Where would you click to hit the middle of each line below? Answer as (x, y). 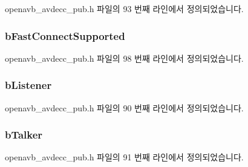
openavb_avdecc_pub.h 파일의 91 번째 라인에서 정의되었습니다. (124, 157)
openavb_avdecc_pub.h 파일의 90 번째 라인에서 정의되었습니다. (124, 107)
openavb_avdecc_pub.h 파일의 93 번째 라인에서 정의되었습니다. (124, 8)
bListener (28, 85)
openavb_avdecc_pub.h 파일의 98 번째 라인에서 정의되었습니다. (124, 58)
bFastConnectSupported (65, 35)
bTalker (24, 135)
